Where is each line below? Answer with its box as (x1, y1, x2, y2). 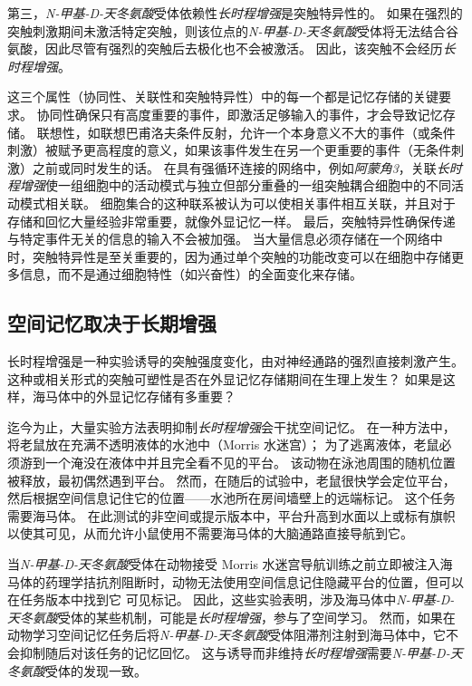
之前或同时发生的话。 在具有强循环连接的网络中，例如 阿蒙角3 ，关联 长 (32, 158, 449, 177)
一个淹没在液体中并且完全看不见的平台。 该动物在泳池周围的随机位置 (44, 453, 456, 472)
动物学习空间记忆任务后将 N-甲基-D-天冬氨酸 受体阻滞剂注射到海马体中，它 (7, 625, 447, 644)
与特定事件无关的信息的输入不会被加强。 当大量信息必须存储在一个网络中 (7, 229, 443, 248)
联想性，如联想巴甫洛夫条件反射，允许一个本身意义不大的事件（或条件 (36, 122, 456, 141)
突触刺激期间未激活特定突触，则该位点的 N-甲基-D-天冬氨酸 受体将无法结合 (7, 21, 447, 40)
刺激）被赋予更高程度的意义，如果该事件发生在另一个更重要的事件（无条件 (7, 140, 451, 159)
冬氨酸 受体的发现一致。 (7, 661, 147, 680)
